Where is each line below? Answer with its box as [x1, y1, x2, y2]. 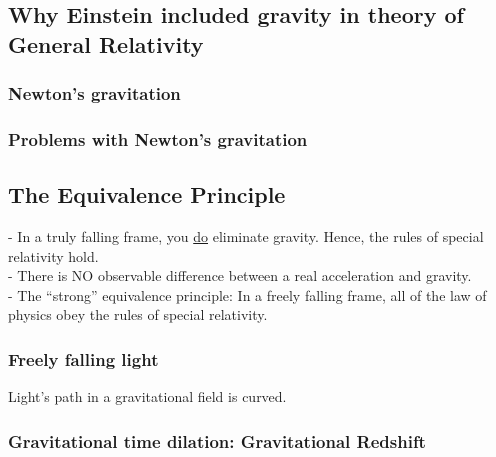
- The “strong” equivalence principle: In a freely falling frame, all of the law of [8, 284, 487, 305]
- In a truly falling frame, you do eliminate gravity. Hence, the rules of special [8, 226, 484, 247]
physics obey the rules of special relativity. [8, 304, 268, 325]
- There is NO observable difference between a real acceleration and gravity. [8, 265, 472, 286]
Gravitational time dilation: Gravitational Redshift [8, 428, 426, 453]
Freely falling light [8, 346, 159, 371]
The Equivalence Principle [8, 179, 286, 210]
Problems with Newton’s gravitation [8, 126, 308, 151]
